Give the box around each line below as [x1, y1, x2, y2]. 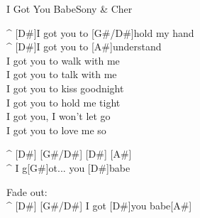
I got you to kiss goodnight [6, 80, 124, 95]
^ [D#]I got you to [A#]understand [6, 39, 162, 54]
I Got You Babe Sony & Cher [6, 1, 133, 16]
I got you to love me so [6, 122, 106, 137]
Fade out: [6, 184, 48, 199]
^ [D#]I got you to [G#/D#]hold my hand [6, 25, 194, 40]
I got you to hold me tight [6, 94, 121, 109]
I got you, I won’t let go [6, 109, 111, 124]
